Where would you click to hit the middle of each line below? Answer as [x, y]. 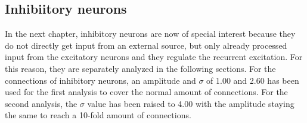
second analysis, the [41, 103]
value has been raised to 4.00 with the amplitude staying [191, 103]
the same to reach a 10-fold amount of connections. [98, 115]
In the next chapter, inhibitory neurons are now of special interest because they [150, 34]
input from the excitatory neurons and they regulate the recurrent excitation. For [154, 57]
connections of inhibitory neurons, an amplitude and [100, 80]
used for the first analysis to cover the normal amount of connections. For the [146, 92]
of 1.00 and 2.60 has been [253, 80]
